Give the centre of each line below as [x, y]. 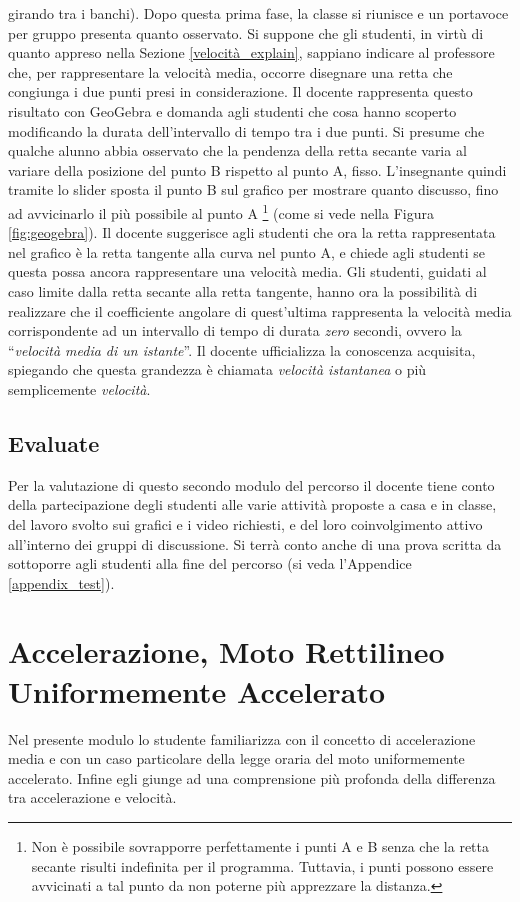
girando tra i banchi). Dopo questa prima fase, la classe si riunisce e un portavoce [258, 13]
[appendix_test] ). [61, 582]
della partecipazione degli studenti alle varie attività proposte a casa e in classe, [252, 504]
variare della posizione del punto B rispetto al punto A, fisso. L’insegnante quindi [257, 169]
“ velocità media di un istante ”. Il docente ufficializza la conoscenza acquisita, [242, 349]
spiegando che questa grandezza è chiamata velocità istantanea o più [217, 369]
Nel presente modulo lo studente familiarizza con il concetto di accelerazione [242, 738]
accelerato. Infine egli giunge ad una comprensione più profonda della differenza [252, 777]
